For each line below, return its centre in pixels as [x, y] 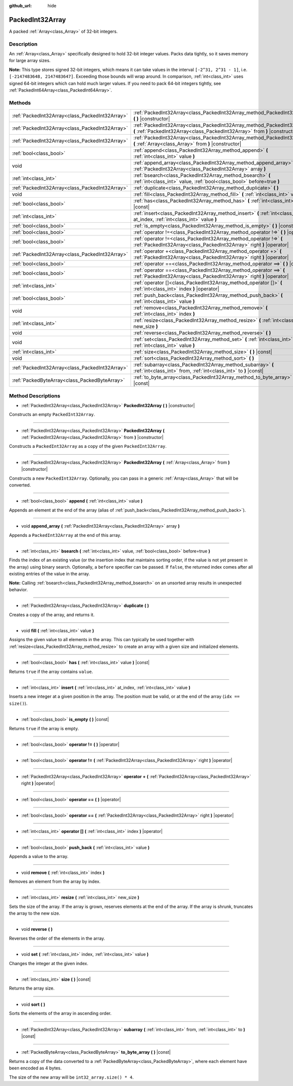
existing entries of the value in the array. [50, 574]
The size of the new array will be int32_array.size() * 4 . [71, 1077]
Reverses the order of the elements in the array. [57, 938]
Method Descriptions [35, 395]
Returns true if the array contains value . [51, 671]
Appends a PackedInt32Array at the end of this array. [65, 535]
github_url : [20, 6]
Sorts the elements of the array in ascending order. [60, 1014]
